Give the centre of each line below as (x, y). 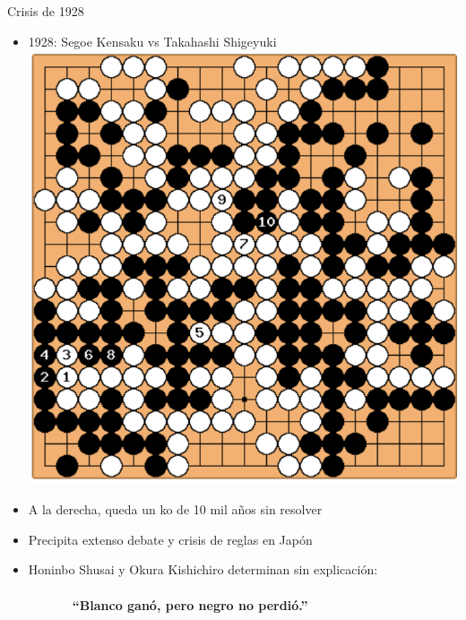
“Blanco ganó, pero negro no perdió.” (190, 604)
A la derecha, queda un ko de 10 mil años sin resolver (175, 509)
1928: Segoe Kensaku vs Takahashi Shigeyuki (152, 41)
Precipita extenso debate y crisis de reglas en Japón (170, 539)
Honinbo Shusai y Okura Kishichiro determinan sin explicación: (203, 569)
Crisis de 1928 (46, 11)
